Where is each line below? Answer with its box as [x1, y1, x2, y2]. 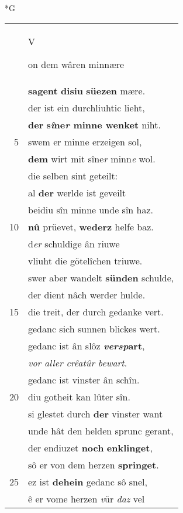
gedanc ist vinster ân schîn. [28, 372, 140, 386]
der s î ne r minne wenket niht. [28, 117, 161, 131]
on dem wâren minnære [28, 57, 125, 71]
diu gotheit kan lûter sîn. [28, 389, 130, 403]
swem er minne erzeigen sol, [28, 134, 142, 148]
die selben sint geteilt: [28, 168, 118, 182]
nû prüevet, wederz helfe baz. [28, 219, 154, 233]
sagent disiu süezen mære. [28, 83, 146, 97]
